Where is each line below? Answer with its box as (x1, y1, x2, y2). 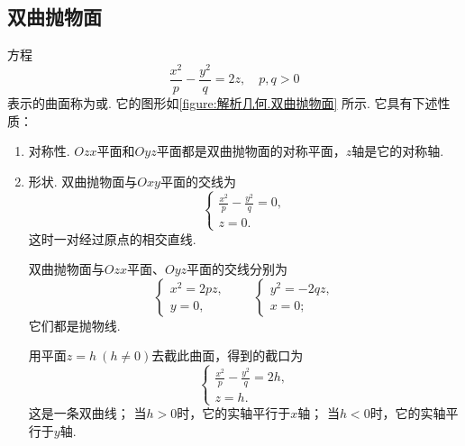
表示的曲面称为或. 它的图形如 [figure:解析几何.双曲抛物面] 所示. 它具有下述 (7, 93, 438, 112)
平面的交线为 (160, 171, 236, 190)
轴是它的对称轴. (351, 141, 444, 160)
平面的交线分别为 (187, 259, 288, 278)
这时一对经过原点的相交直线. (28, 229, 196, 248)
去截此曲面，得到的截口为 (151, 346, 304, 365)
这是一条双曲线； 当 (28, 404, 147, 423)
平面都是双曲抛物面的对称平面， (156, 141, 346, 160)
